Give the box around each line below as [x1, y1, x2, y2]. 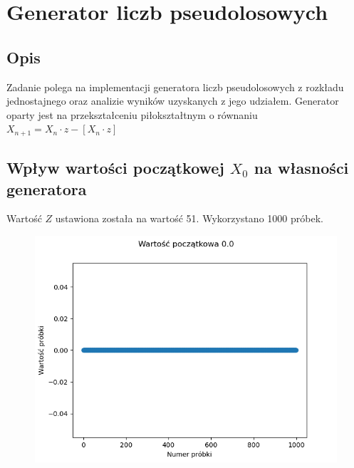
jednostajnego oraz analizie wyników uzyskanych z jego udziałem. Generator [6, 93, 339, 108]
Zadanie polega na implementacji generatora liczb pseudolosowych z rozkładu [6, 79, 344, 94]
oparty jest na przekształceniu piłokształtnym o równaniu [6, 107, 258, 122]
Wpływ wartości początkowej [6, 157, 224, 179]
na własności [254, 157, 349, 179]
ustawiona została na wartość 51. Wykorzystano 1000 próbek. [55, 211, 323, 226]
